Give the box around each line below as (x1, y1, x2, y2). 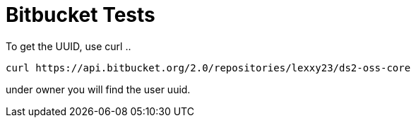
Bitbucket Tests (6, 3, 155, 27)
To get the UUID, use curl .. (6, 40, 131, 52)
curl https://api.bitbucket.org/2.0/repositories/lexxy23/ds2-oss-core (6, 61, 411, 74)
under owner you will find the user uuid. (6, 83, 191, 95)
